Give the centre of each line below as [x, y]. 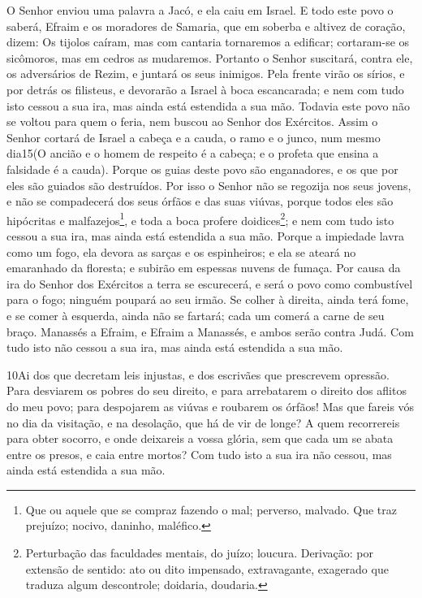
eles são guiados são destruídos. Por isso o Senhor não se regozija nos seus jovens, [209, 185]
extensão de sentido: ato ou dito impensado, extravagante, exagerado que [207, 568]
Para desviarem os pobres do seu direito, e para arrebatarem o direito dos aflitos [207, 390]
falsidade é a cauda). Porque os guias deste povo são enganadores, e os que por [202, 169]
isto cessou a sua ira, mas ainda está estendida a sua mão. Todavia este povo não [208, 105]
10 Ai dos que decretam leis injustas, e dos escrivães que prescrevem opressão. [198, 374]
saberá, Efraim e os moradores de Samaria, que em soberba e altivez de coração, [206, 26]
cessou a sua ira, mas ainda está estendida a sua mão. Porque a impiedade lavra [206, 235]
